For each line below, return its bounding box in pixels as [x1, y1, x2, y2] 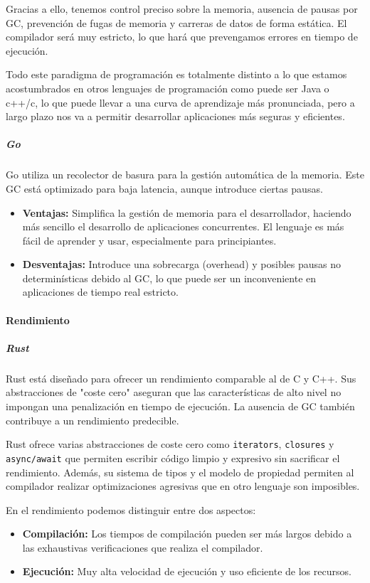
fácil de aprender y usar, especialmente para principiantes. [22, 232, 277, 247]
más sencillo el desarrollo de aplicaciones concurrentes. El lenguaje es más [22, 219, 344, 234]
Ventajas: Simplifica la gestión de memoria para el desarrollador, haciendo [22, 205, 351, 220]
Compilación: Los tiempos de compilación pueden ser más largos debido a [22, 526, 352, 541]
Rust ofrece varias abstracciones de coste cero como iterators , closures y [6, 437, 334, 451]
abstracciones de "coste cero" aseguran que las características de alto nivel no [6, 385, 342, 400]
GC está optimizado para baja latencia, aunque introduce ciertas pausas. [6, 181, 323, 196]
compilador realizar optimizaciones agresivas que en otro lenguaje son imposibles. [6, 478, 360, 493]
